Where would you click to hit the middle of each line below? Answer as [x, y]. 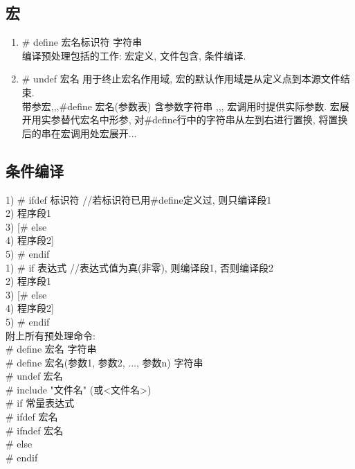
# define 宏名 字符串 [51, 349]
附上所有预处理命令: [51, 335]
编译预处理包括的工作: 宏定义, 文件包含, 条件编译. [134, 55]
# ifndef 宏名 [35, 430]
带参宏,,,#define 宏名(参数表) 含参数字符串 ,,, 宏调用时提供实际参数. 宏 [181, 106]
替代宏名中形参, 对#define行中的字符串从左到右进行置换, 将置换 [204, 120]
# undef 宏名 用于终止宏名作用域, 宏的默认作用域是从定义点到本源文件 [181, 79]
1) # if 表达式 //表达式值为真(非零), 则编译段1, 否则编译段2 [139, 267]
